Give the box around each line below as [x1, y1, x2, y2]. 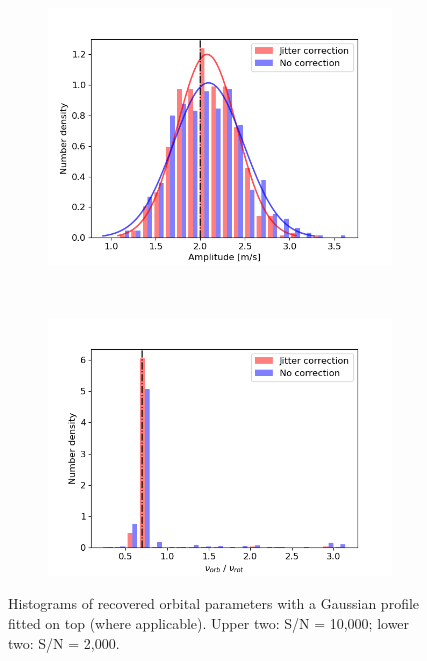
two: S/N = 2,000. [8, 632, 120, 653]
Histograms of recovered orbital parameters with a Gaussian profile [8, 593, 420, 614]
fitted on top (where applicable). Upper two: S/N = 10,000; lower [8, 612, 410, 633]
